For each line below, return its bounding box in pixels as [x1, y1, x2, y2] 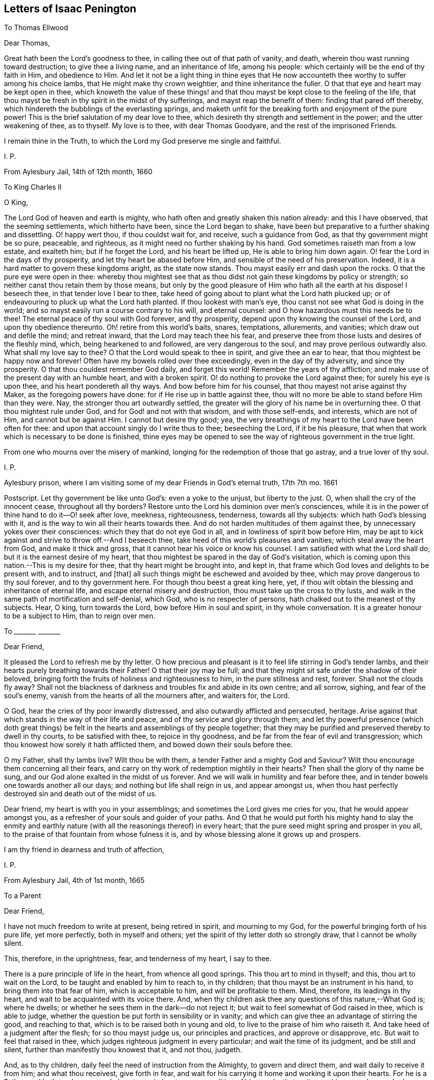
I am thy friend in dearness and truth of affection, [4, 845, 164, 854]
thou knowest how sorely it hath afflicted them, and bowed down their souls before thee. [4, 740, 293, 749]
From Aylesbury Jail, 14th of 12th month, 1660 [4, 167, 153, 176]
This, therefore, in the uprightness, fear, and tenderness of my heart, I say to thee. [4, 954, 272, 963]
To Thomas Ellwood [4, 23, 68, 32]
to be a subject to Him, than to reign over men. [4, 612, 156, 620]
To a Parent [4, 891, 41, 900]
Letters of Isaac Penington [4, 2, 137, 15]
